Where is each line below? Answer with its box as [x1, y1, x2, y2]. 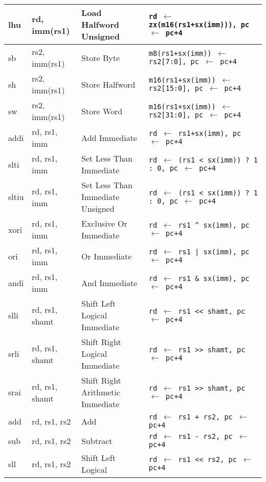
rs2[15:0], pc [148, 84, 204, 92]
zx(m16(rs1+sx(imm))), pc [148, 20, 250, 29]
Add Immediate [81, 131, 137, 144]
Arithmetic [81, 386, 121, 398]
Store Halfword [81, 78, 136, 90]
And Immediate [81, 276, 138, 289]
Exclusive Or [81, 217, 127, 229]
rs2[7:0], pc [148, 57, 199, 66]
